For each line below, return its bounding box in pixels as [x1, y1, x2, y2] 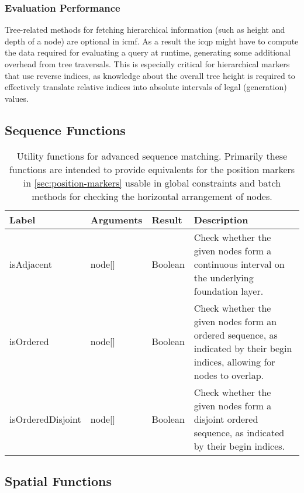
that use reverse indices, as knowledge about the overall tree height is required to [5, 69, 295, 81]
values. [5, 92, 29, 104]
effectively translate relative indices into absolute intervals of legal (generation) [5, 81, 287, 93]
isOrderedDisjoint [9, 412, 81, 426]
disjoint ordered [194, 412, 258, 426]
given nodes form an [194, 314, 277, 328]
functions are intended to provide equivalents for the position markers [9, 162, 295, 176]
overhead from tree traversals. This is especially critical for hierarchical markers [5, 58, 290, 70]
